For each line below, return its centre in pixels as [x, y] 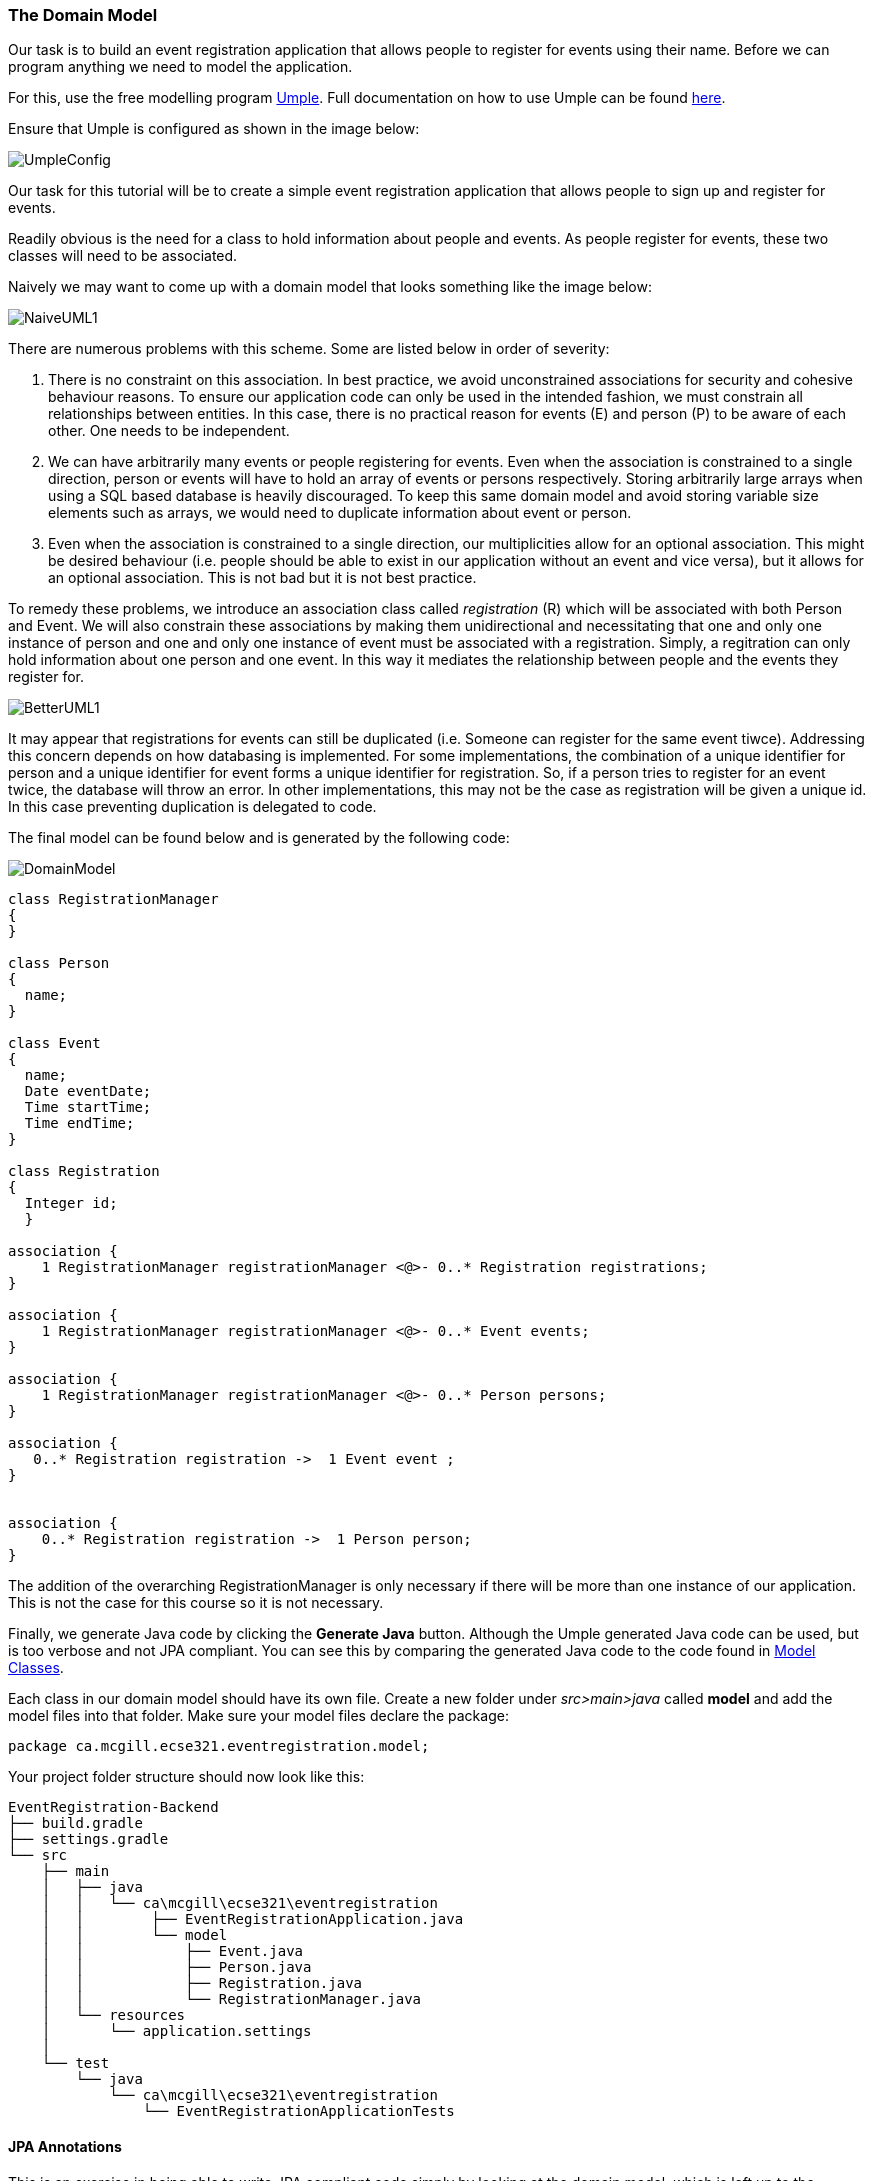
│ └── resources [113, 2015]
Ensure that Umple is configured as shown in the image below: [214, 129]
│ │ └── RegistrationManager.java [231, 1999]
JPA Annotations [65, 2146]
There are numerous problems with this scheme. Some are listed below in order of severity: [309, 349]
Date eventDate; [88, 1091]
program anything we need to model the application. [180, 67]
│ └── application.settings [176, 2031]
